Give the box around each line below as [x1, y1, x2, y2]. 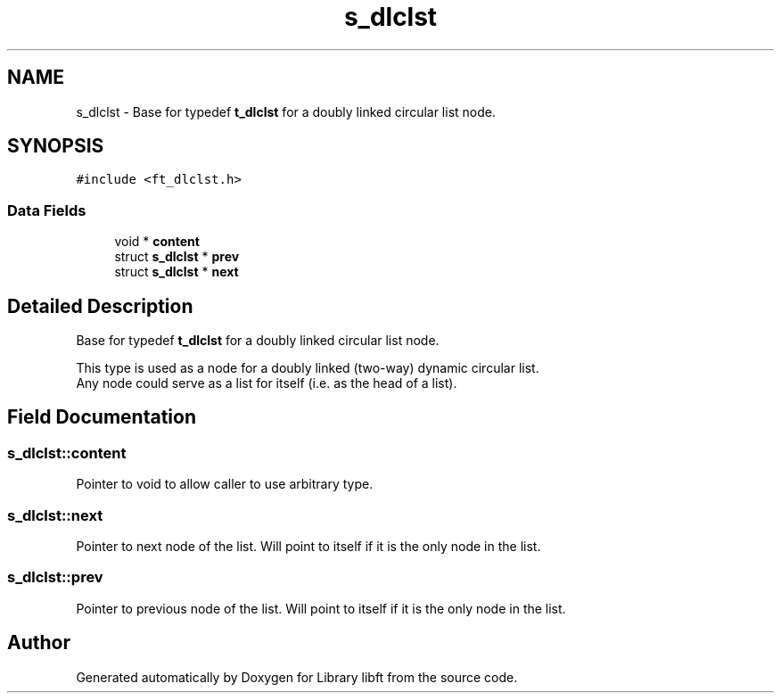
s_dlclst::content [7, 443, 127, 462]
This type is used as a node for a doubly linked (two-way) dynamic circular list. [76, 360, 539, 376]
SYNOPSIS [7, 135, 104, 158]
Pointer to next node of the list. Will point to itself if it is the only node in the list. [76, 539, 541, 554]
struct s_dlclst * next [114, 264, 239, 280]
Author [7, 631, 70, 655]
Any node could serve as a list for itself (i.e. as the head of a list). [76, 375, 457, 391]
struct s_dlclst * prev [114, 249, 240, 265]
